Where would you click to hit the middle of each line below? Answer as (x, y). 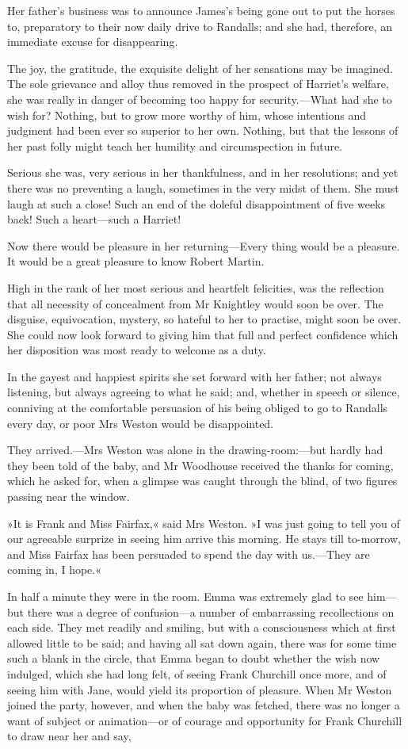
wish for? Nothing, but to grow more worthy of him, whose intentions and (187, 115)
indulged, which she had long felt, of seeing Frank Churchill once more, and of (197, 673)
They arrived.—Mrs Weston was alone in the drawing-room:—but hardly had (195, 450)
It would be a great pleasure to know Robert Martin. (136, 261)
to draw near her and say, (69, 736)
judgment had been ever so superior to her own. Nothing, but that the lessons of (203, 130)
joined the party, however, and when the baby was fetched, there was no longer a (204, 705)
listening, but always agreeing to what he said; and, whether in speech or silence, (204, 392)
